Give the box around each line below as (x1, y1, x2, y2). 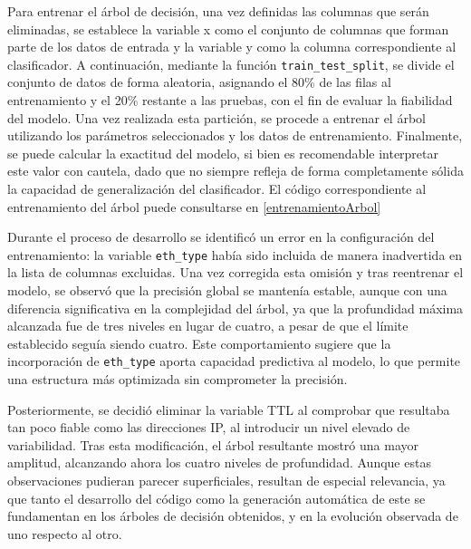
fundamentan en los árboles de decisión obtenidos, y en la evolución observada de (7, 506, 458, 525)
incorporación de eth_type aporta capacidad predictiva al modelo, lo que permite (7, 352, 461, 371)
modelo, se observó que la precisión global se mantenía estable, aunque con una (7, 281, 447, 300)
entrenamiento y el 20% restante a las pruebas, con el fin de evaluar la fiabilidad (7, 91, 453, 110)
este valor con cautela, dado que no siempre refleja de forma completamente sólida (7, 161, 464, 180)
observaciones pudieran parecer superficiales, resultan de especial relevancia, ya (7, 471, 446, 490)
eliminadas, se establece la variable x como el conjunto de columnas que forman (7, 19, 449, 38)
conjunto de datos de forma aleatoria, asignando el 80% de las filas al (7, 72, 391, 91)
